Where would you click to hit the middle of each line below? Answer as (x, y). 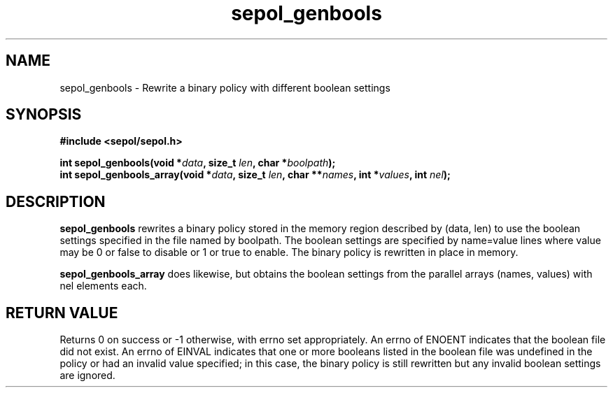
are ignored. (87, 376)
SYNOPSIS (44, 115)
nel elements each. (103, 286)
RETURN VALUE (62, 313)
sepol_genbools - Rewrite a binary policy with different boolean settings (225, 87)
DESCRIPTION (56, 201)
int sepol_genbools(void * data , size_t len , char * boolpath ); (198, 163)
